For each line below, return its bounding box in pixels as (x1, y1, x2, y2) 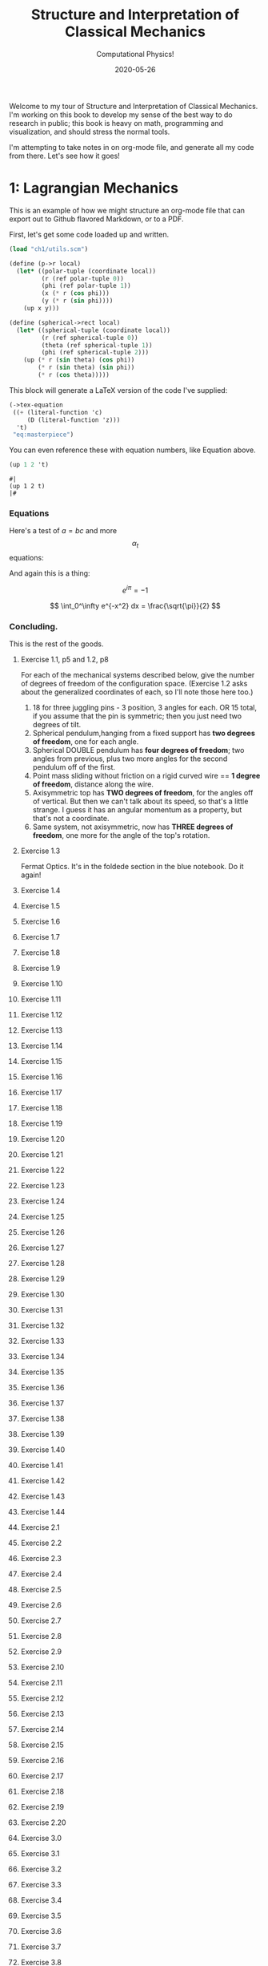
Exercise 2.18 (20, 1786, 65, 1797)
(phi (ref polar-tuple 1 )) (41, 282, 131, 290)
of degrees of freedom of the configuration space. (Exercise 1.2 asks (20, 679, 248, 689)
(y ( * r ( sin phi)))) (41, 297, 114, 305)
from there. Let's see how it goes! (9, 151, 121, 160)
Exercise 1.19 (20, 1119, 63, 1128)
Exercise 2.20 (20, 1818, 66, 1827)
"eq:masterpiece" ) (12, 431, 74, 439)
